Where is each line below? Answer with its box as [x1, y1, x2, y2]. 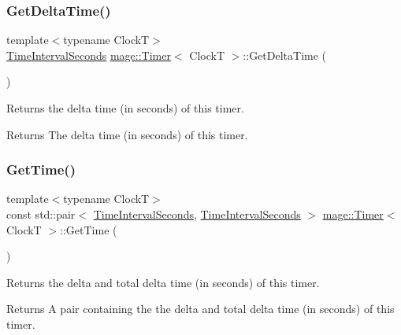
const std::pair [6, 206, 76, 222]
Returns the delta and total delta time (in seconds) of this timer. [6, 274, 320, 290]
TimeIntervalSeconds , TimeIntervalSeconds [93, 206, 301, 222]
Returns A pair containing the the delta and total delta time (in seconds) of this [6, 300, 395, 317]
